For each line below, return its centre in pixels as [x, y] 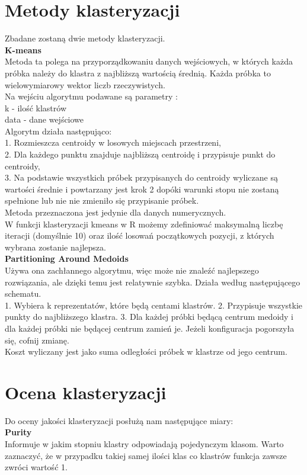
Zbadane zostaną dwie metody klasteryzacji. [85, 38]
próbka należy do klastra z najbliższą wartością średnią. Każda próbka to [138, 73]
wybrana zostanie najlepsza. [55, 247]
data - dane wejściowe [44, 119]
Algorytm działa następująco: [58, 131]
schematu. [23, 293]
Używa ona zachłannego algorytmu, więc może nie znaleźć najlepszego [132, 270]
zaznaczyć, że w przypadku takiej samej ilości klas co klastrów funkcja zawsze [146, 455]
